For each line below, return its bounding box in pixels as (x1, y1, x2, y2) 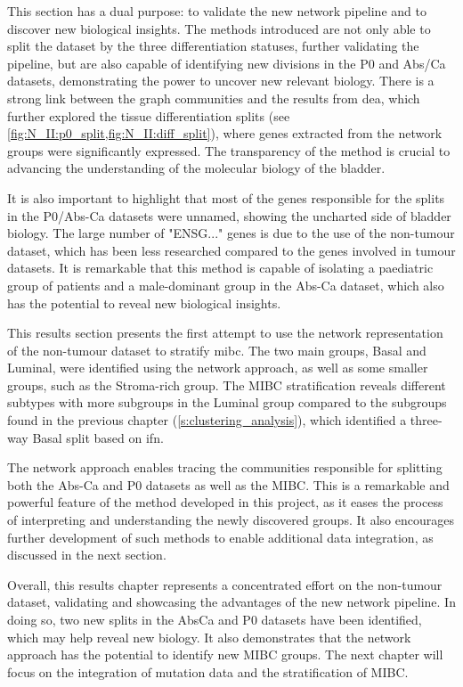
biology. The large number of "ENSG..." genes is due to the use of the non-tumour (7, 224, 455, 242)
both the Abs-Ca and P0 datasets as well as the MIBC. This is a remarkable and (7, 475, 450, 494)
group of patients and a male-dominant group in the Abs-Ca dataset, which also (7, 275, 444, 294)
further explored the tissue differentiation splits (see (7, 106, 290, 125)
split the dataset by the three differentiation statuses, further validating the (7, 37, 419, 55)
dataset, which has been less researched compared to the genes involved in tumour (7, 241, 456, 259)
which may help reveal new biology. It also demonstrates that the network (7, 627, 411, 646)
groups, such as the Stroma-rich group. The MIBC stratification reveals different (7, 375, 446, 394)
